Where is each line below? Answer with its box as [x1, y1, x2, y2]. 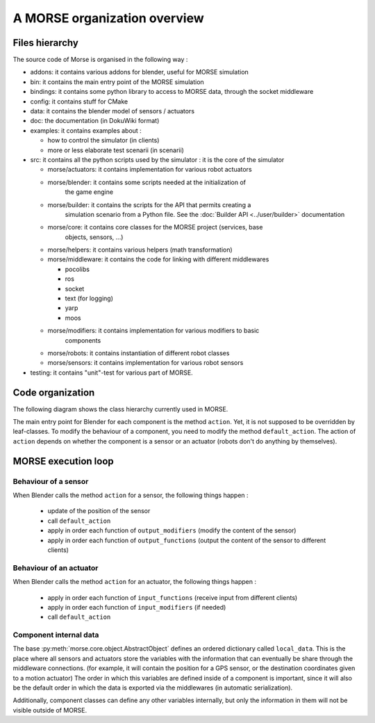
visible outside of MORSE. [12, 706, 87, 714]
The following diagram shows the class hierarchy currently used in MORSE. [12, 405, 228, 413]
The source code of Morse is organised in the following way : [12, 56, 188, 64]
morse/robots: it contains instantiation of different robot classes [47, 349, 230, 357]
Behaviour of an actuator [12, 563, 99, 573]
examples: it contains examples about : [30, 126, 142, 135]
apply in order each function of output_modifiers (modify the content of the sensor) [47, 526, 297, 535]
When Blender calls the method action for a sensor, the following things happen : [12, 491, 249, 500]
